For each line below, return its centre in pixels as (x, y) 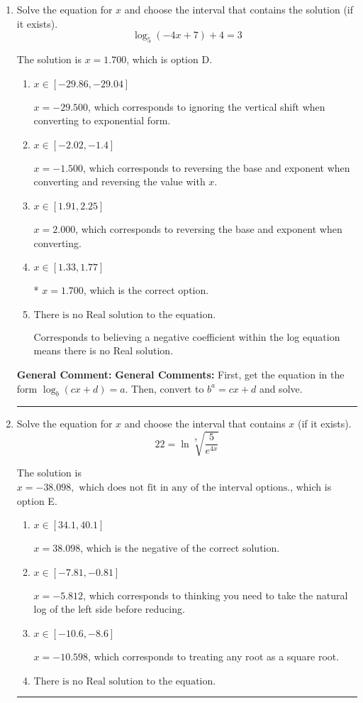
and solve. (281, 388)
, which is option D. (169, 59)
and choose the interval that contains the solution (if (239, 9)
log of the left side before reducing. (109, 609)
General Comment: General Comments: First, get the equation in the (180, 374)
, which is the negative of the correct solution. (180, 548)
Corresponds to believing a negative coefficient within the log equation (187, 336)
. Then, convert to (164, 388)
